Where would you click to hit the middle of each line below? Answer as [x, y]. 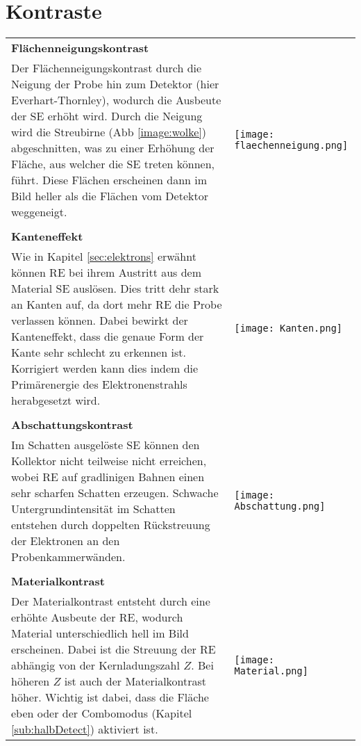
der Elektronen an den [66, 541]
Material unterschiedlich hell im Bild [100, 633]
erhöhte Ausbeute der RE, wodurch [97, 617]
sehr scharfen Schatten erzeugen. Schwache [115, 493]
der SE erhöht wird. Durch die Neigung [107, 116]
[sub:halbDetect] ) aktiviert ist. [85, 729]
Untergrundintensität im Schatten [93, 509]
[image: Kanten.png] [288, 329]
